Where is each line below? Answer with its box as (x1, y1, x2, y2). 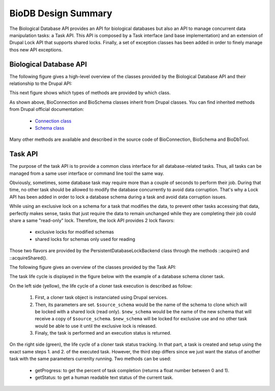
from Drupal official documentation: (9, 106, 84, 112)
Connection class (35, 117, 71, 124)
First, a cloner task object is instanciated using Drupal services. (35, 294, 168, 300)
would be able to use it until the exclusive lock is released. (35, 323, 157, 329)
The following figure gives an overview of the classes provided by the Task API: (9, 264, 177, 270)
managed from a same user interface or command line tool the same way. (9, 170, 164, 176)
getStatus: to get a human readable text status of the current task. (35, 374, 174, 381)
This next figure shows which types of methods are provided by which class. (9, 89, 171, 96)
